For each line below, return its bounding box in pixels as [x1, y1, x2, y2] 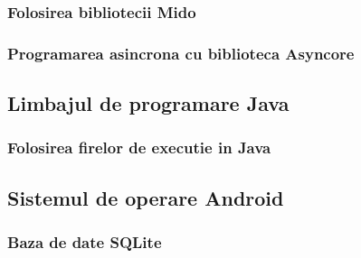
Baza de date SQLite [7, 231, 162, 253]
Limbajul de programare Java [7, 89, 290, 117]
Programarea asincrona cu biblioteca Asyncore [7, 41, 355, 64]
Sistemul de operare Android [7, 183, 284, 211]
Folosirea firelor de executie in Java [7, 136, 271, 159]
